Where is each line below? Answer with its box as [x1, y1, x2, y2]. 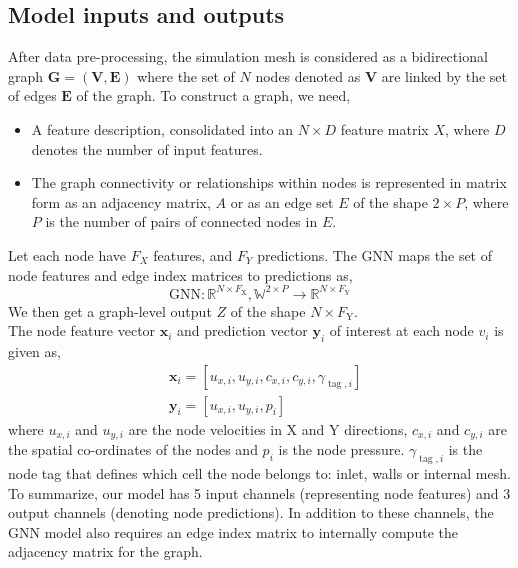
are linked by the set [381, 65, 508, 86]
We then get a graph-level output [8, 300, 212, 321]
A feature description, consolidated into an [31, 118, 293, 139]
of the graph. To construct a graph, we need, [76, 85, 351, 106]
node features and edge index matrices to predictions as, [8, 264, 353, 285]
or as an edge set [230, 191, 334, 212]
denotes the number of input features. [31, 138, 263, 159]
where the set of [137, 65, 235, 86]
